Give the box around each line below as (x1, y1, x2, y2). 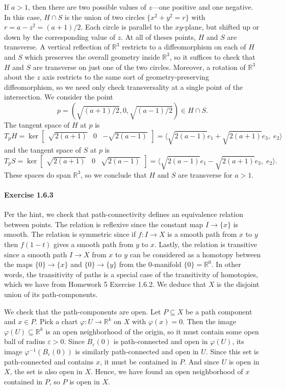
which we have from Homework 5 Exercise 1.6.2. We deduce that (4, 279, 206, 289)
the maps (4, 259, 33, 270)
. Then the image (183, 316, 237, 327)
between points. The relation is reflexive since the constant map (4, 218, 203, 229)
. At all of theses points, (121, 31, 196, 42)
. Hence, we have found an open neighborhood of (91, 366, 243, 377)
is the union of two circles (64, 11, 145, 22)
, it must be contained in (100, 356, 177, 367)
